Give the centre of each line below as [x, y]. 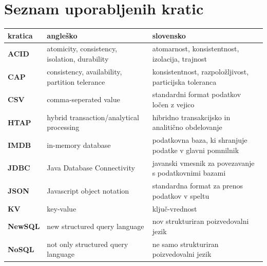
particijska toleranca [184, 81]
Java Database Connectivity [91, 168]
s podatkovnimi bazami [189, 173]
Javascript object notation [88, 190]
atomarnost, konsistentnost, [196, 49]
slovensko [169, 35]
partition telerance [76, 81]
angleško [62, 35]
